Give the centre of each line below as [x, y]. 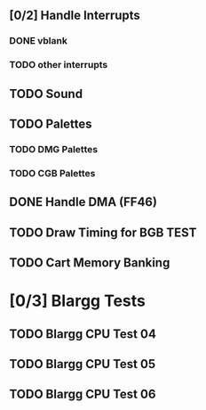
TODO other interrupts [59, 65]
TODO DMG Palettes [54, 149]
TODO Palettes [51, 124]
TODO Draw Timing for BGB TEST [103, 232]
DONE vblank [39, 41]
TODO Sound [46, 94]
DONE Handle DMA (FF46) [83, 202]
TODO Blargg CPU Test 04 [83, 334]
